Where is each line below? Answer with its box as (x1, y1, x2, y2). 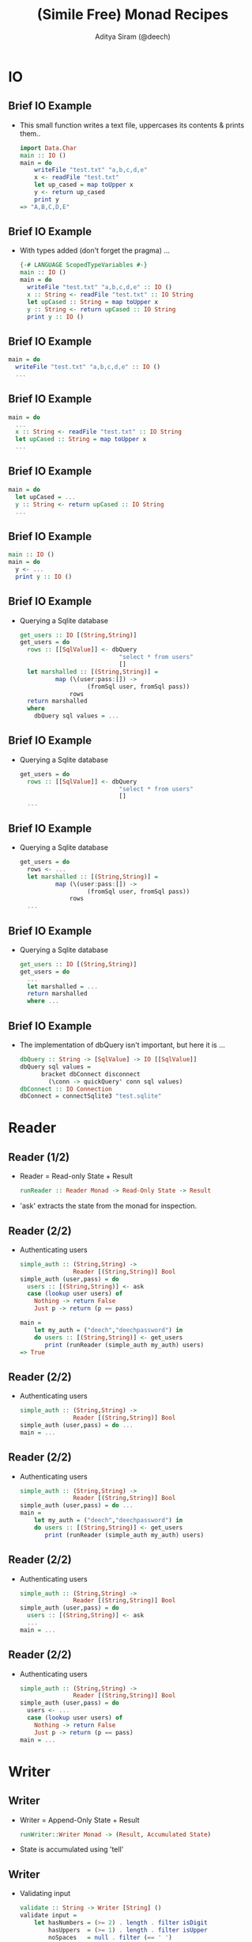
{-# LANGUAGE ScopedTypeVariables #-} (19, 261, 148, 269)
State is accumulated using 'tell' (19, 1845, 124, 1854)
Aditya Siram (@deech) (94, 32, 171, 41)
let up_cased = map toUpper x (34, 181, 134, 189)
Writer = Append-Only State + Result (19, 1815, 140, 1825)
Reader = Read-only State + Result (19, 1171, 133, 1181)
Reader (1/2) (8, 1150, 70, 1163)
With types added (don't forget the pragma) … (19, 246, 171, 255)
